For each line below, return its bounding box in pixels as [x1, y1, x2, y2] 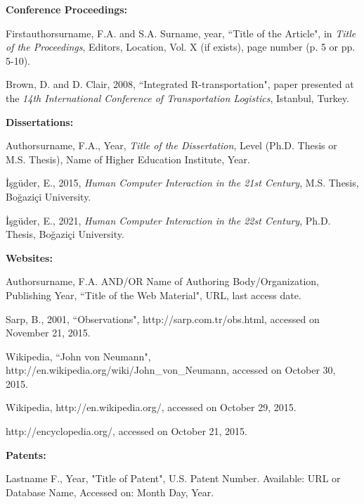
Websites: [6, 250, 53, 265]
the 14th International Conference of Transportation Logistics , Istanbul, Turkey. [6, 90, 349, 105]
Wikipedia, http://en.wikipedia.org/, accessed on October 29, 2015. [6, 400, 297, 415]
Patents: [6, 447, 46, 462]
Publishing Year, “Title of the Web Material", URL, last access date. [6, 287, 301, 302]
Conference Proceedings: [6, 2, 128, 16]
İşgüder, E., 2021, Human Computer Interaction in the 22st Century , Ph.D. [6, 213, 331, 227]
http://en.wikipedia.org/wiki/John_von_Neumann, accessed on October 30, [6, 363, 336, 377]
